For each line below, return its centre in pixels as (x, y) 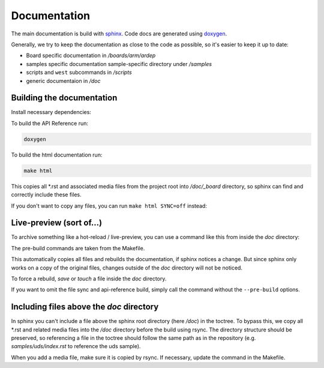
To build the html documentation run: (57, 155)
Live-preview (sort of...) (57, 223)
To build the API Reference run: (49, 123)
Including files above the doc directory (85, 307)
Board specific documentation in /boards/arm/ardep (91, 56)
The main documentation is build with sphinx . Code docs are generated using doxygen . (119, 34)
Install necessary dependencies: (51, 112)
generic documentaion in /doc (63, 80)
